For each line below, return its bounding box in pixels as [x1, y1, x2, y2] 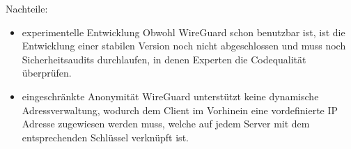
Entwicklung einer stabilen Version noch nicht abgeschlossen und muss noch [22, 38, 346, 53]
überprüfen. [22, 65, 72, 80]
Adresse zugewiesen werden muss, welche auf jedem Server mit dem [22, 116, 310, 131]
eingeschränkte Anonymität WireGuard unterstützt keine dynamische [22, 88, 319, 103]
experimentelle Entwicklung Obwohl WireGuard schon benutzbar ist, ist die [22, 24, 345, 39]
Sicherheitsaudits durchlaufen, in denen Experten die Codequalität [22, 52, 306, 66]
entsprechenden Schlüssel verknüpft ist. [22, 130, 189, 144]
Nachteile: [6, 1, 48, 15]
